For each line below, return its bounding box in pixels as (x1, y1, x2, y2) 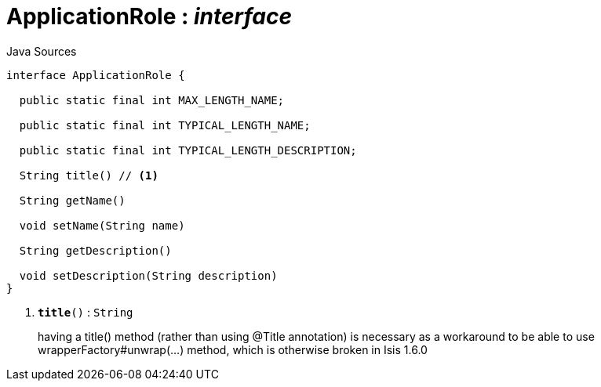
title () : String (38, 305, 133, 319)
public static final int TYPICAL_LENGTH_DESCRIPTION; (19, 143, 357, 157)
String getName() (19, 193, 126, 207)
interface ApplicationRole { (6, 68, 185, 81)
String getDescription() (19, 244, 172, 257)
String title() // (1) (19, 168, 158, 182)
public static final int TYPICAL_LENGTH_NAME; (19, 118, 311, 132)
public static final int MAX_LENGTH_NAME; (19, 93, 285, 107)
